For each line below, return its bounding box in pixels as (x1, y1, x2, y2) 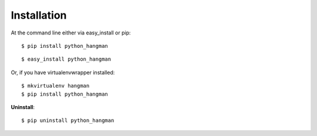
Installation (11, 9, 67, 22)
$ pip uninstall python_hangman (21, 117, 114, 124)
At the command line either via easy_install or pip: (11, 29, 131, 36)
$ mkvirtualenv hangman (21, 82, 90, 89)
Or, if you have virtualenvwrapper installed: (11, 69, 115, 76)
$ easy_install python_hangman (21, 56, 112, 62)
